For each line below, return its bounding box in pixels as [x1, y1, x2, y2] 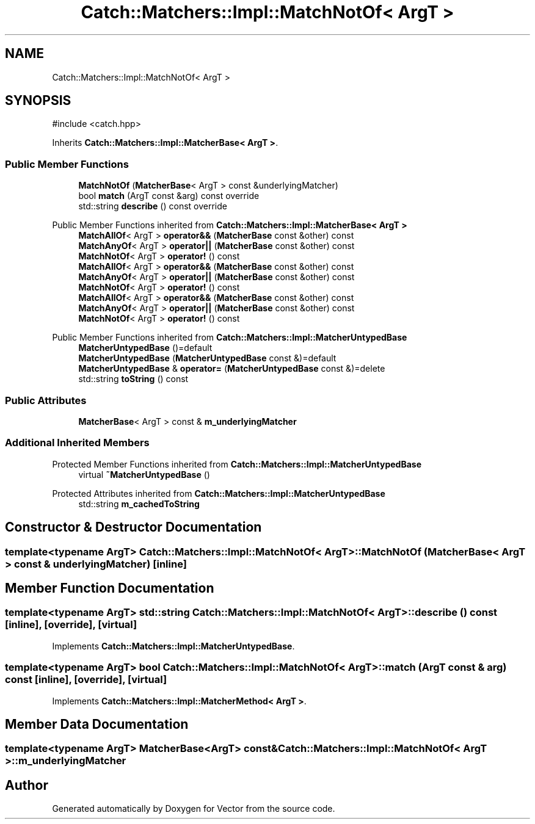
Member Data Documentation [5, 716, 189, 732]
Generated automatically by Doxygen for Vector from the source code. [52, 803, 335, 814]
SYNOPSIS [5, 93, 71, 109]
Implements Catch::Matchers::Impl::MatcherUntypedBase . [52, 640, 295, 651]
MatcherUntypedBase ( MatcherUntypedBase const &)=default [78, 353, 337, 364]
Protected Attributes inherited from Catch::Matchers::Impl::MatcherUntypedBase [52, 488, 385, 499]
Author [5, 777, 48, 793]
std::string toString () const [78, 374, 189, 385]
